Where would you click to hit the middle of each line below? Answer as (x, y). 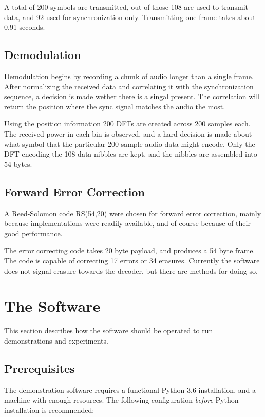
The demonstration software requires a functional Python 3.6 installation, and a (130, 390)
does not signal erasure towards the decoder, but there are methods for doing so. (131, 270)
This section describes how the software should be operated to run (109, 330)
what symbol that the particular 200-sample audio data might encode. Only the (130, 144)
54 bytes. (18, 164)
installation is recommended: (49, 410)
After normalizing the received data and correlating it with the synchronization (129, 86)
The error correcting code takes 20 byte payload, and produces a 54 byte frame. (130, 250)
